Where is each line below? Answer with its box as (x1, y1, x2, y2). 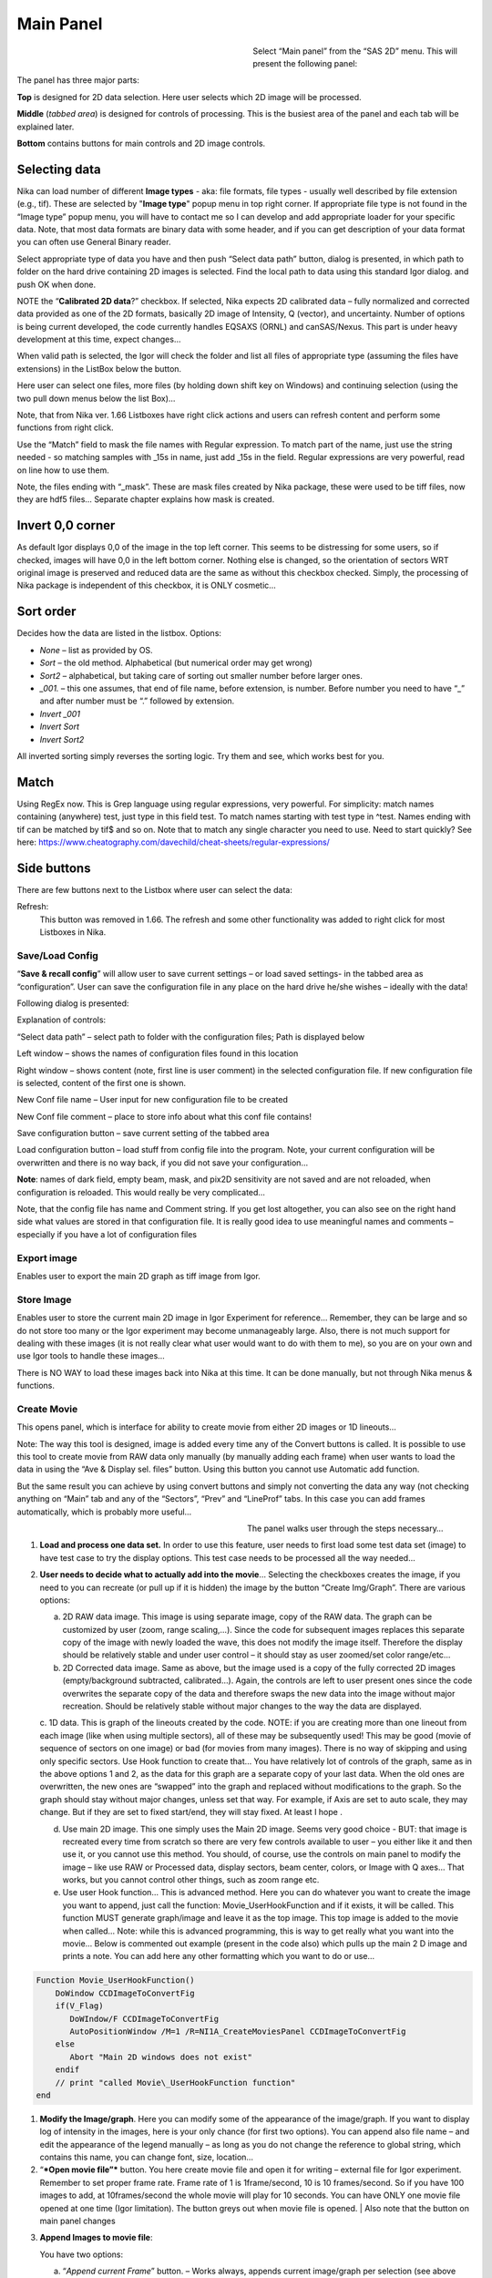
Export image (16, 1251, 77, 1264)
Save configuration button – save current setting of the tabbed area (16, 1128, 270, 1139)
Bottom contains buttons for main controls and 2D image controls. (16, 138, 266, 149)
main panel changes (39, 2215, 116, 2227)
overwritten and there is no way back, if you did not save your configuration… (16, 1157, 309, 1168)
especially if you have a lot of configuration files (16, 1228, 198, 1239)
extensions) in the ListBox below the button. (16, 363, 182, 374)
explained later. (16, 121, 75, 132)
